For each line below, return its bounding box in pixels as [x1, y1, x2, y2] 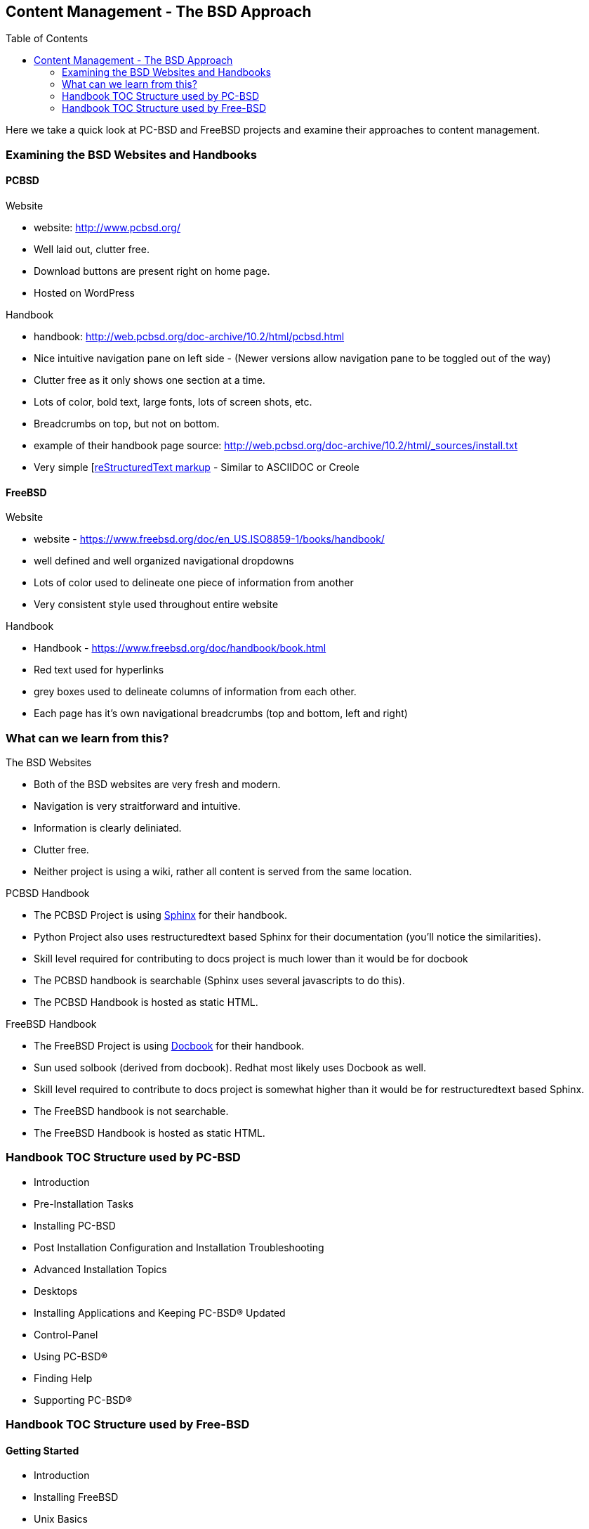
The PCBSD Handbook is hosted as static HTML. [34, 995, 258, 1008]
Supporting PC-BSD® [34, 1393, 133, 1406]
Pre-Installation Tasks [34, 1197, 134, 1210]
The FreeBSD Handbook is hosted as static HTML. [34, 1126, 265, 1139]
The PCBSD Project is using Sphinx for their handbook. [34, 908, 287, 921]
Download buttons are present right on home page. [34, 265, 270, 278]
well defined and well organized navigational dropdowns [34, 555, 294, 567]
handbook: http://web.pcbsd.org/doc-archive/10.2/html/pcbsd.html [34, 330, 345, 343]
